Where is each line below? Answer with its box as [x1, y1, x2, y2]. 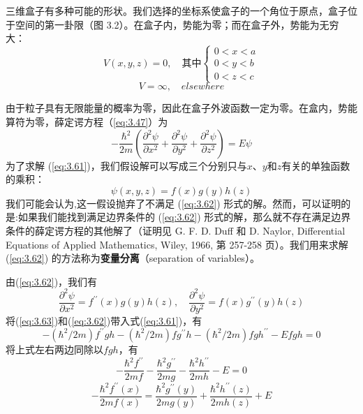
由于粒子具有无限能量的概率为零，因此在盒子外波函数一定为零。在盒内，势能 [6, 101, 357, 115]
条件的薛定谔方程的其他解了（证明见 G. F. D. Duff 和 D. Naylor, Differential [6, 223, 346, 237]
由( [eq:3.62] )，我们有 [6, 274, 98, 288]
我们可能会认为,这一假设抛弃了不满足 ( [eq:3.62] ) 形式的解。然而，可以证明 [6, 195, 341, 210]
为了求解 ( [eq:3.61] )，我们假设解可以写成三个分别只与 [6, 158, 247, 172]
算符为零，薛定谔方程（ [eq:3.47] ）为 [6, 114, 168, 128]
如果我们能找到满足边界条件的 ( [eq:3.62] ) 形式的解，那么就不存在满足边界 [17, 209, 351, 224]
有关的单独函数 [281, 158, 350, 172]
